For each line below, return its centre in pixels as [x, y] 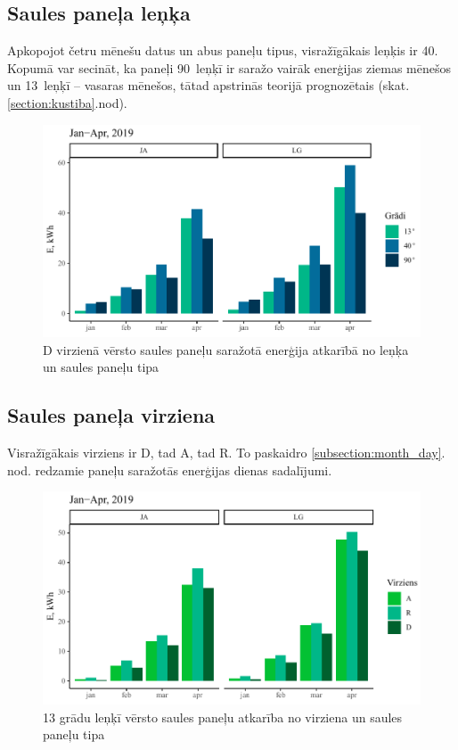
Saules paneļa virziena [111, 415]
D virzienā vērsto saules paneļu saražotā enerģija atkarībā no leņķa [226, 349]
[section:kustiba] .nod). [67, 102]
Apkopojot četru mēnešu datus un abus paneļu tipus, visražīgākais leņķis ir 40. [223, 50]
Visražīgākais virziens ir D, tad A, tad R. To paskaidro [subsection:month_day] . [226, 453]
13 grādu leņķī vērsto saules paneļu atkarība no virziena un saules [223, 717]
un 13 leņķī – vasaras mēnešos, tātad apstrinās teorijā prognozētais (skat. [209, 85]
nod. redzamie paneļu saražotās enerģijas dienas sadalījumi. [170, 470]
